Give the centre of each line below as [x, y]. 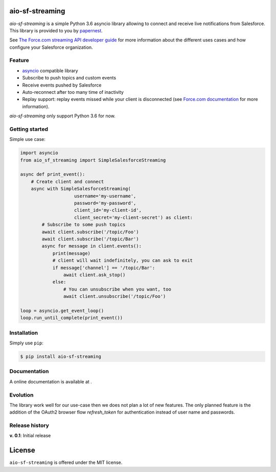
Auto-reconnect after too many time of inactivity [73, 92]
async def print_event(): [53, 175]
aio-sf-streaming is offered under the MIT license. [66, 463]
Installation [24, 333]
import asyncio [39, 153]
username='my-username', [105, 196]
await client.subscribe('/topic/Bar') [90, 239]
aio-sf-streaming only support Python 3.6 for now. [63, 116]
